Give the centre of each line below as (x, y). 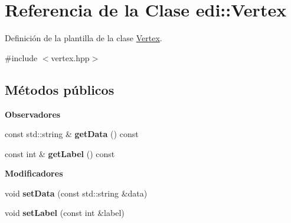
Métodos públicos (60, 89)
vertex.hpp (70, 57)
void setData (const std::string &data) (76, 193)
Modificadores (34, 173)
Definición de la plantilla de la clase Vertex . (84, 38)
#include (21, 57)
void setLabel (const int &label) (65, 213)
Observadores (33, 114)
